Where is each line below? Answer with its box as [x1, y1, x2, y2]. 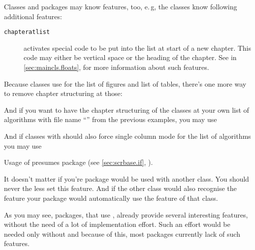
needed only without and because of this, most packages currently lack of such [4, 228, 240, 239]
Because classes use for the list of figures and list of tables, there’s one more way [4, 78, 247, 89]
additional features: [4, 11, 62, 21]
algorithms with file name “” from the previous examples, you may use [4, 114, 217, 125]
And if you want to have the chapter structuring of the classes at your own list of [4, 104, 249, 115]
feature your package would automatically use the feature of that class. [4, 192, 218, 203]
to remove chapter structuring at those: [4, 88, 123, 98]
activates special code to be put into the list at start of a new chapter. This [24, 42, 252, 53]
